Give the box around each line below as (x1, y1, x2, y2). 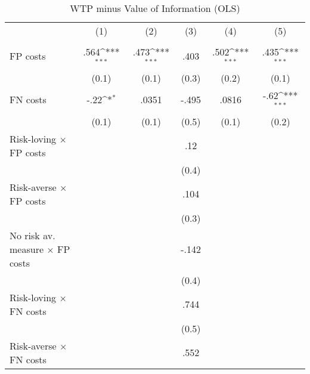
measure (10, 242, 44, 256)
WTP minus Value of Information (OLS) (70, 1, 240, 15)
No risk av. (10, 228, 55, 242)
